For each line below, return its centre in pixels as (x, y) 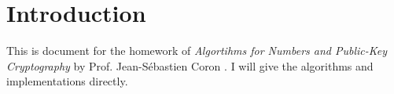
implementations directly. (67, 81)
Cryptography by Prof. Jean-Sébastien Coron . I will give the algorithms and (190, 65)
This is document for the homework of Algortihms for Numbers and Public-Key (197, 51)
